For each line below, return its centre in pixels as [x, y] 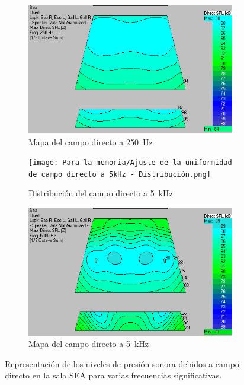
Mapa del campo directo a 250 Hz [91, 141]
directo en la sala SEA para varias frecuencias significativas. [113, 375]
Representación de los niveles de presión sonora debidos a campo [122, 363]
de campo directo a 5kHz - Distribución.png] [120, 174]
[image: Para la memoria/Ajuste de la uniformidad [130, 163]
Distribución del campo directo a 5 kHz [101, 193]
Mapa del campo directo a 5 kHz [89, 344]
